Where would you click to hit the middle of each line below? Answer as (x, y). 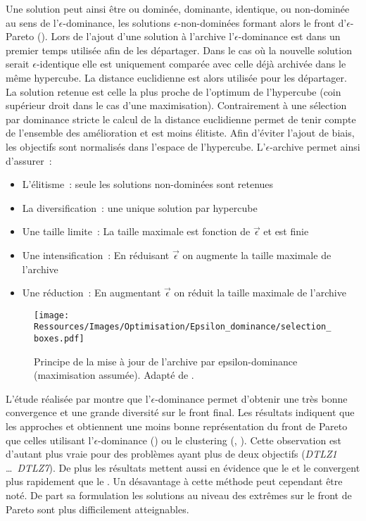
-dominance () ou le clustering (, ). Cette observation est (220, 440)
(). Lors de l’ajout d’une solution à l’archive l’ (136, 36)
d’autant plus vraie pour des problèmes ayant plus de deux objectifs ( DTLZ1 (171, 454)
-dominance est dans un (289, 36)
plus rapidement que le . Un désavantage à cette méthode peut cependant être (174, 481)
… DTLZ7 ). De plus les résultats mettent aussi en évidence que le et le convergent (183, 467)
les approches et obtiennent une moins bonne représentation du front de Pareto (177, 426)
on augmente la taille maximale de (257, 255)
